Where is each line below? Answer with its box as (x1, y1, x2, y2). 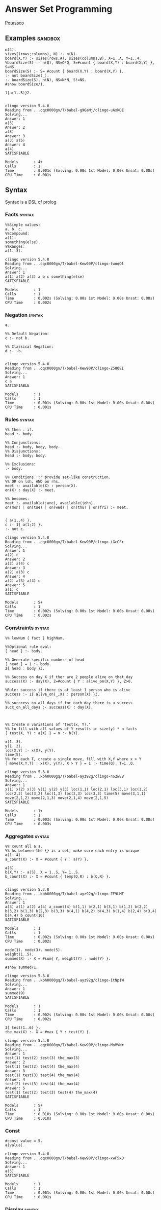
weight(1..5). (5, 952, 34, 957)
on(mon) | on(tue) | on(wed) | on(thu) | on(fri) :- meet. (5, 505, 129, 510)
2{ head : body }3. (5, 666, 45, 671)
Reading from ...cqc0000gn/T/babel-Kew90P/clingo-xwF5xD (5, 1156, 124, 1161)
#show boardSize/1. (5, 81, 45, 87)
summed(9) (5, 991, 26, 996)
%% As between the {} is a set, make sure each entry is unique (5, 848, 139, 853)
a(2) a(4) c (5, 561, 29, 566)
